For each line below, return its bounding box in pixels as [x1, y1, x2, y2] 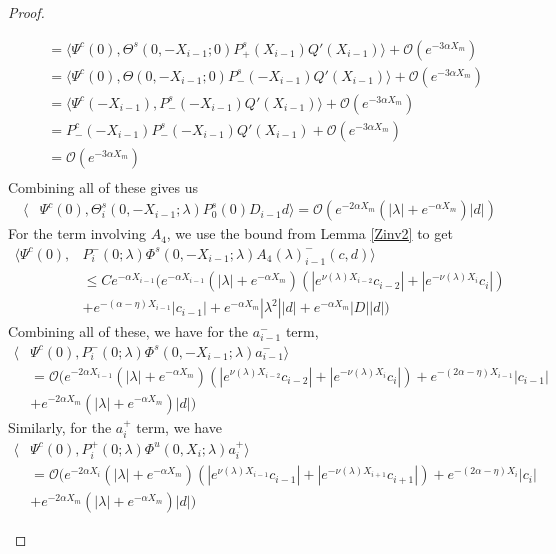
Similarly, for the [8, 416, 112, 437]
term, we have [136, 416, 222, 437]
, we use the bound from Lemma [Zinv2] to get [166, 223, 453, 244]
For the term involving [8, 223, 146, 244]
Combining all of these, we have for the [8, 321, 249, 342]
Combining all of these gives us [8, 176, 198, 197]
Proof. [8, 2, 45, 22]
